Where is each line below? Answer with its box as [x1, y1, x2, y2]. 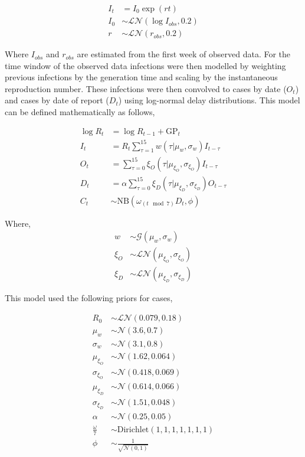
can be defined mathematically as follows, [5, 106, 155, 118]
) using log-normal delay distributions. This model [118, 94, 300, 106]
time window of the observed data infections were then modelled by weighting [5, 59, 286, 71]
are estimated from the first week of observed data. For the [77, 48, 291, 60]
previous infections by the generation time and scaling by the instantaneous [5, 71, 278, 83]
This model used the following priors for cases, [5, 292, 173, 304]
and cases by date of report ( [5, 94, 109, 106]
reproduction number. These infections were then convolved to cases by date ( [5, 82, 287, 94]
